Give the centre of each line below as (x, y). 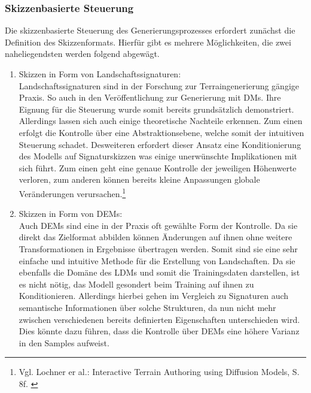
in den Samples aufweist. (64, 342)
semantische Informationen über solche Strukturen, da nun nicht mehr (147, 307)
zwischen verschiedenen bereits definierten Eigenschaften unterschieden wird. (159, 319)
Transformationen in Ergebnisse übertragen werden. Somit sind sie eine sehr (158, 248)
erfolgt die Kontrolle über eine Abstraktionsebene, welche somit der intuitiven (161, 132)
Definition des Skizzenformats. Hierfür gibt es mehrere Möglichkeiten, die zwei (148, 42)
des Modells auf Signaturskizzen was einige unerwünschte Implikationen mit (158, 156)
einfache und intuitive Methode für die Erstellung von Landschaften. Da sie (157, 260)
